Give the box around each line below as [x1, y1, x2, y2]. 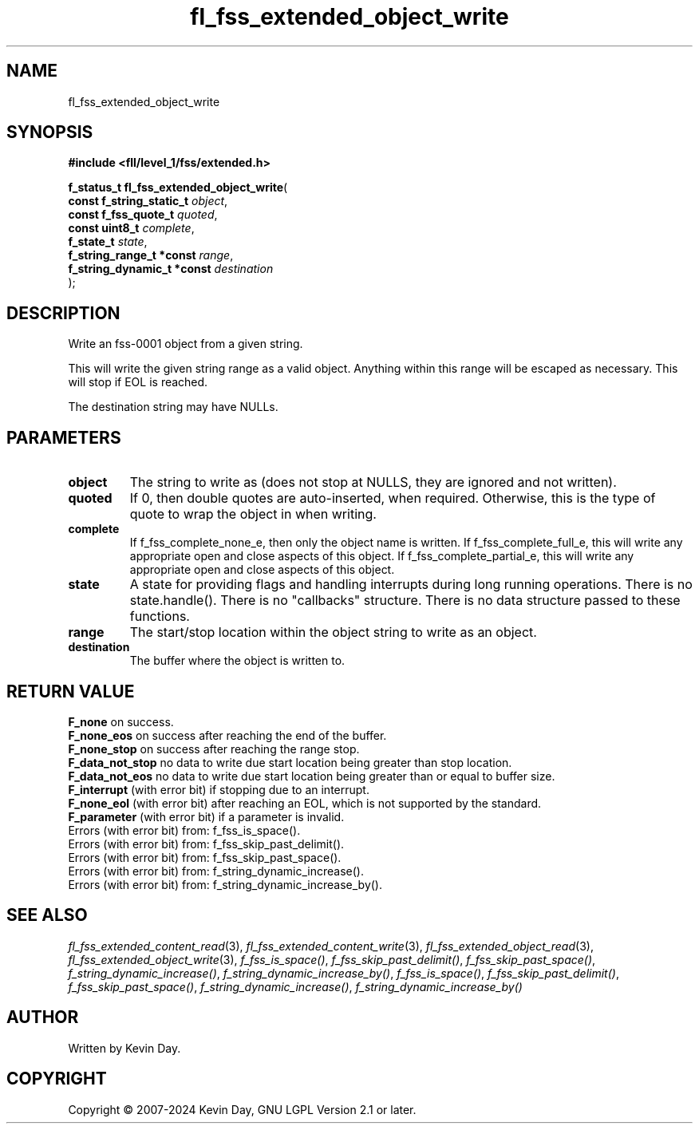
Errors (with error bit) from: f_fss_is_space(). [68, 823, 301, 837]
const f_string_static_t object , [68, 194, 228, 208]
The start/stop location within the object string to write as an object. [129, 624, 537, 641]
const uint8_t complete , [68, 221, 195, 235]
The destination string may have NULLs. [68, 400, 278, 414]
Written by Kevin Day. [68, 1041, 181, 1055]
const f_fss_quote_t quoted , [68, 207, 218, 222]
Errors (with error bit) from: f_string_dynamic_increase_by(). [68, 877, 383, 891]
